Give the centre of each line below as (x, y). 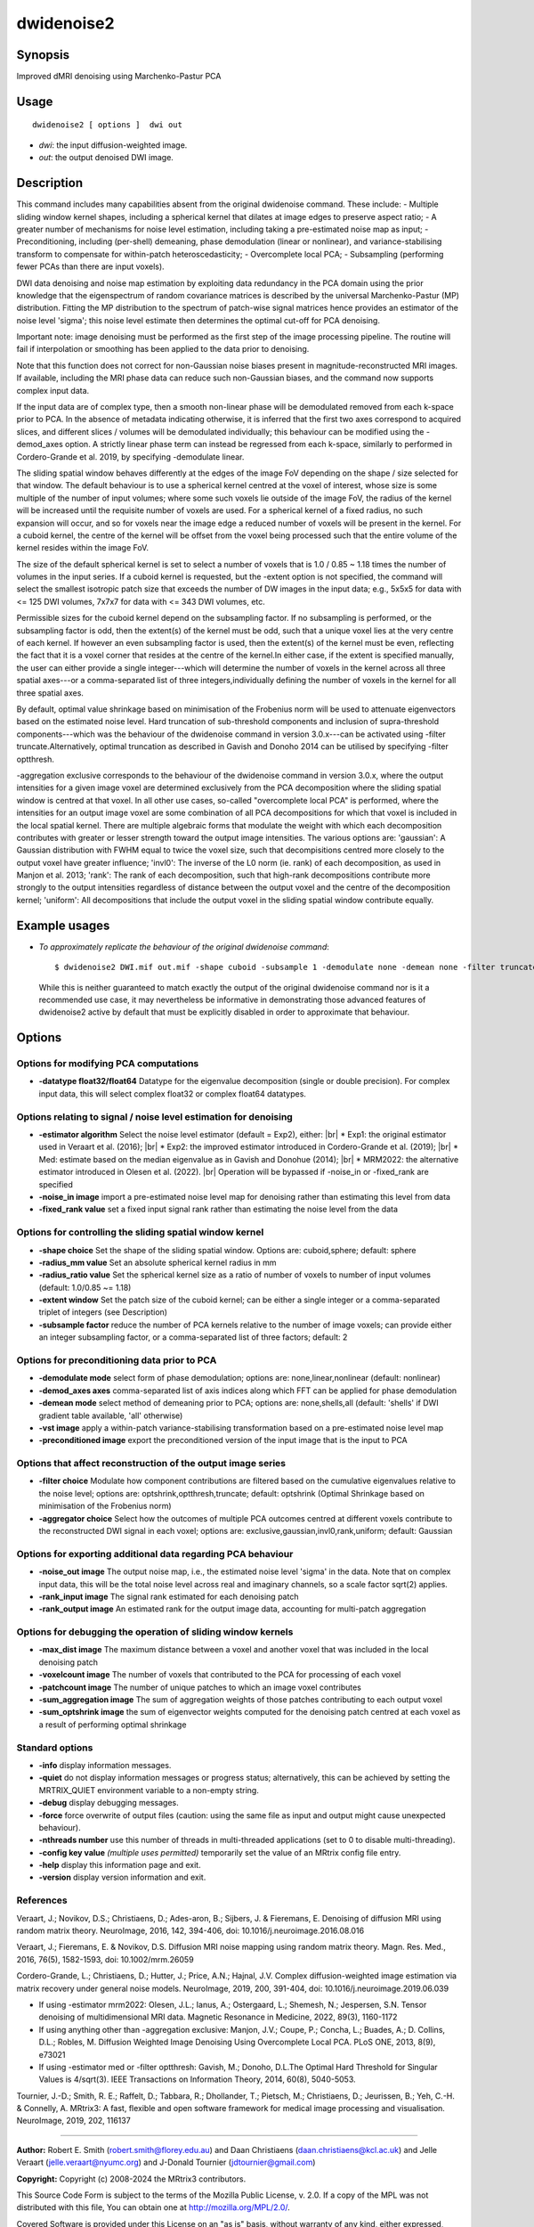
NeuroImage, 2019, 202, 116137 (73, 2121)
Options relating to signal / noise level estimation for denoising (154, 1116)
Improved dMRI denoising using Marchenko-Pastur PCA (119, 77)
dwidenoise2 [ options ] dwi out (107, 125)
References (42, 1900)
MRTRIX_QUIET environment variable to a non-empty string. (149, 1790)
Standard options (55, 1748)
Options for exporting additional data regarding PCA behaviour (155, 1554)
